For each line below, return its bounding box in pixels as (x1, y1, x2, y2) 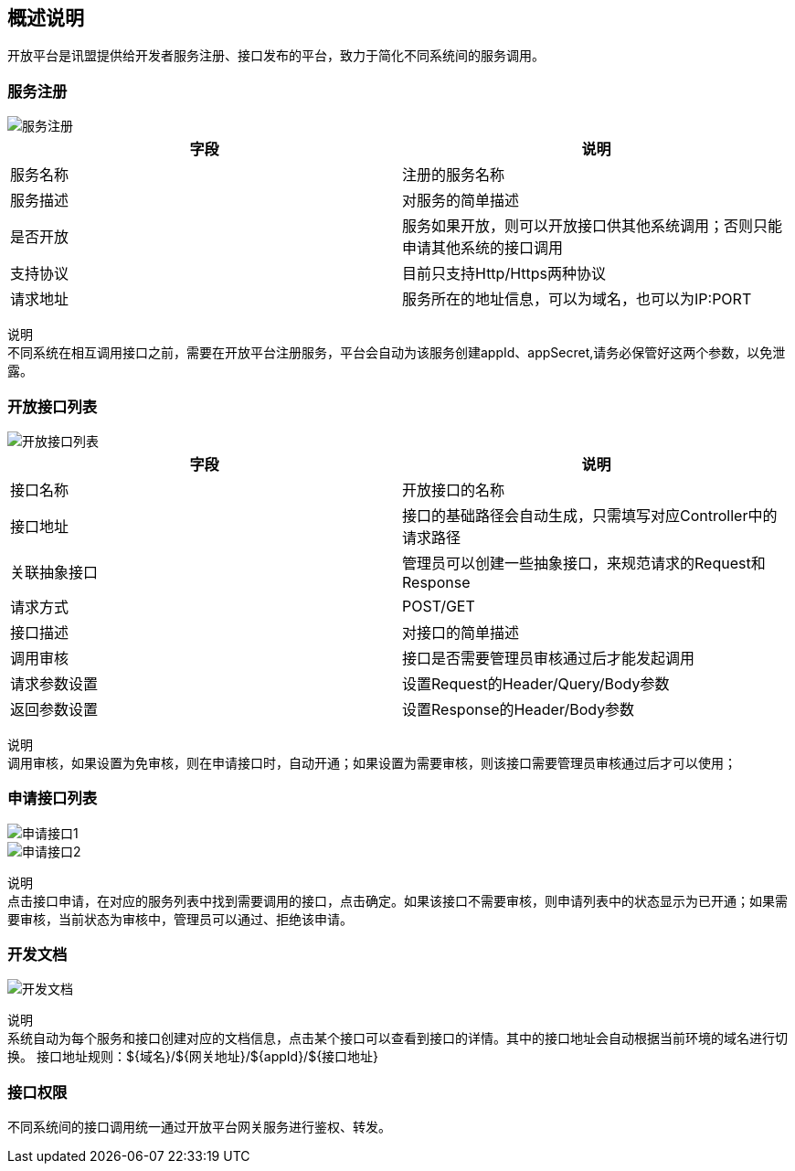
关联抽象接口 (10, 562, 99, 581)
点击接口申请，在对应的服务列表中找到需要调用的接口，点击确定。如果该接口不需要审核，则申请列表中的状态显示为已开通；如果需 (7, 892, 788, 909)
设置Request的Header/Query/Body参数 (402, 674, 670, 693)
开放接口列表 (7, 397, 98, 416)
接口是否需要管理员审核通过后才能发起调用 (402, 648, 695, 667)
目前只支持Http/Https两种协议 (402, 264, 606, 283)
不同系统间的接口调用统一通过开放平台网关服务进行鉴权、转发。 (7, 1120, 391, 1135)
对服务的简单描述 (402, 191, 520, 210)
